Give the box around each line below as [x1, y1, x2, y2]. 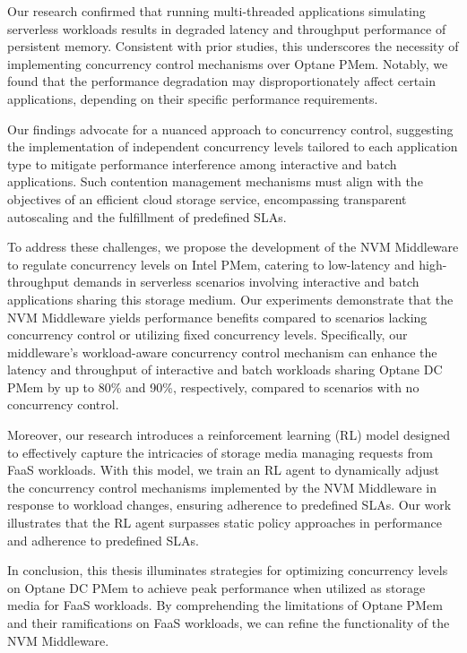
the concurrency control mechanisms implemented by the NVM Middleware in [7, 477, 437, 496]
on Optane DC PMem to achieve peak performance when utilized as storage [7, 578, 426, 597]
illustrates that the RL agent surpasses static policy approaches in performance [7, 513, 442, 532]
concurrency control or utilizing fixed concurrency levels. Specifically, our [7, 325, 408, 344]
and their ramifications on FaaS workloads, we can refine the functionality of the [7, 614, 450, 632]
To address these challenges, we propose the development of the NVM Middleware [7, 237, 459, 256]
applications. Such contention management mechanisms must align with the [7, 172, 423, 191]
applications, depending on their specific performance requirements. [7, 89, 378, 107]
